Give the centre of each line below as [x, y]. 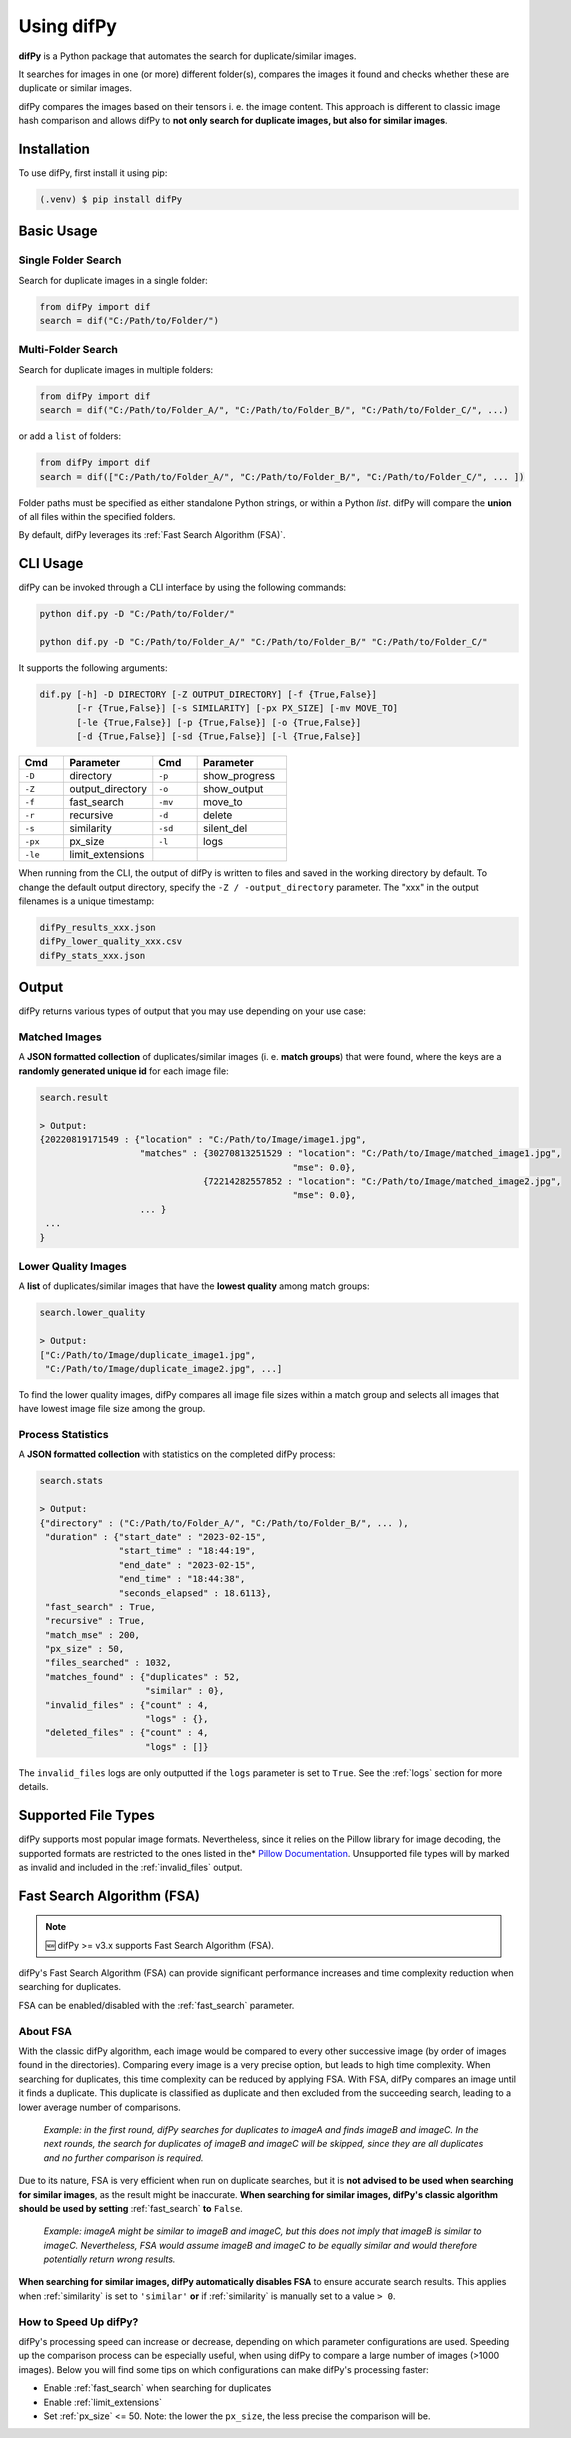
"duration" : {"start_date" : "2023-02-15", [156, 1536]
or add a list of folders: [70, 436]
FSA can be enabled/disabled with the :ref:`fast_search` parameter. [156, 2005]
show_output [233, 789]
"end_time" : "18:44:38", [182, 1579]
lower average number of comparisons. [100, 2107]
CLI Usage [51, 563]
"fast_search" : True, [101, 1606]
